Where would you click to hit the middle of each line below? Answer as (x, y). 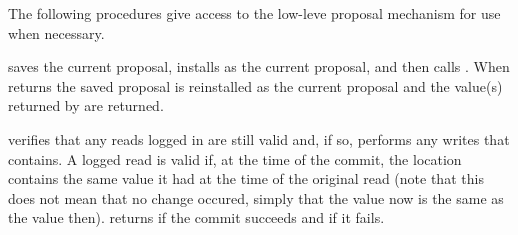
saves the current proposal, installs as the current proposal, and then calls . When (259, 66)
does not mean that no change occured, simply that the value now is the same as (256, 197)
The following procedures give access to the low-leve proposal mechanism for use (254, 13)
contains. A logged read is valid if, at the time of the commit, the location (235, 158)
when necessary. (56, 32)
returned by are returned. (86, 105)
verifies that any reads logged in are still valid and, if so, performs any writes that (259, 138)
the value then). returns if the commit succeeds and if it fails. (196, 217)
